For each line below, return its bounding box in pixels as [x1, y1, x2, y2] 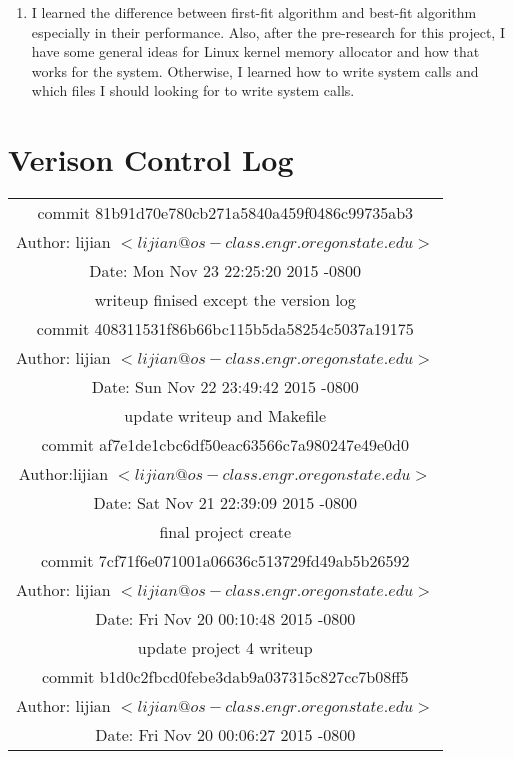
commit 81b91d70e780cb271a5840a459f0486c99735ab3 [37, 201, 414, 225]
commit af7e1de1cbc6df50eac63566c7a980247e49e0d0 [41, 433, 410, 457]
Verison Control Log [8, 139, 294, 180]
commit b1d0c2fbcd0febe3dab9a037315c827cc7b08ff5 [41, 665, 409, 689]
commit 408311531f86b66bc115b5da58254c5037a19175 [36, 317, 414, 341]
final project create [159, 520, 292, 544]
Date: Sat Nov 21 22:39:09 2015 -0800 [93, 491, 357, 515]
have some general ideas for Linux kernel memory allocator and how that [31, 41, 480, 62]
